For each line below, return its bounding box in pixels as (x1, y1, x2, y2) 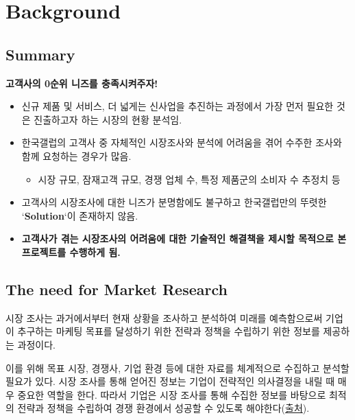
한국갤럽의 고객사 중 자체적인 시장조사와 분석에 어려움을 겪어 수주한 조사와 (21, 135, 342, 150)
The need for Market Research (5, 278, 228, 299)
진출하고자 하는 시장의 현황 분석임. (34, 112, 182, 126)
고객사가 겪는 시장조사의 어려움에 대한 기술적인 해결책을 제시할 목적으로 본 (21, 231, 347, 246)
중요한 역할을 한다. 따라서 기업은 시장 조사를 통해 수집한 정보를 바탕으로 (17, 387, 326, 401)
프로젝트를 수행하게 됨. (21, 244, 121, 259)
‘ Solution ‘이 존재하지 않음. (21, 208, 138, 222)
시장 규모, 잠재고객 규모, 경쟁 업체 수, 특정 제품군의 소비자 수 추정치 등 (38, 172, 341, 186)
